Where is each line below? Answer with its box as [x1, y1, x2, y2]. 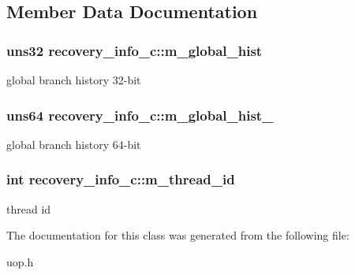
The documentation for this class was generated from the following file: [6, 227, 349, 243]
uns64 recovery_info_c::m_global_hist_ [6, 105, 274, 124]
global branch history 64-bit [6, 136, 141, 152]
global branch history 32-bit [6, 72, 141, 87]
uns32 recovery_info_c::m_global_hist [6, 40, 263, 60]
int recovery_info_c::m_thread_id [6, 169, 235, 189]
